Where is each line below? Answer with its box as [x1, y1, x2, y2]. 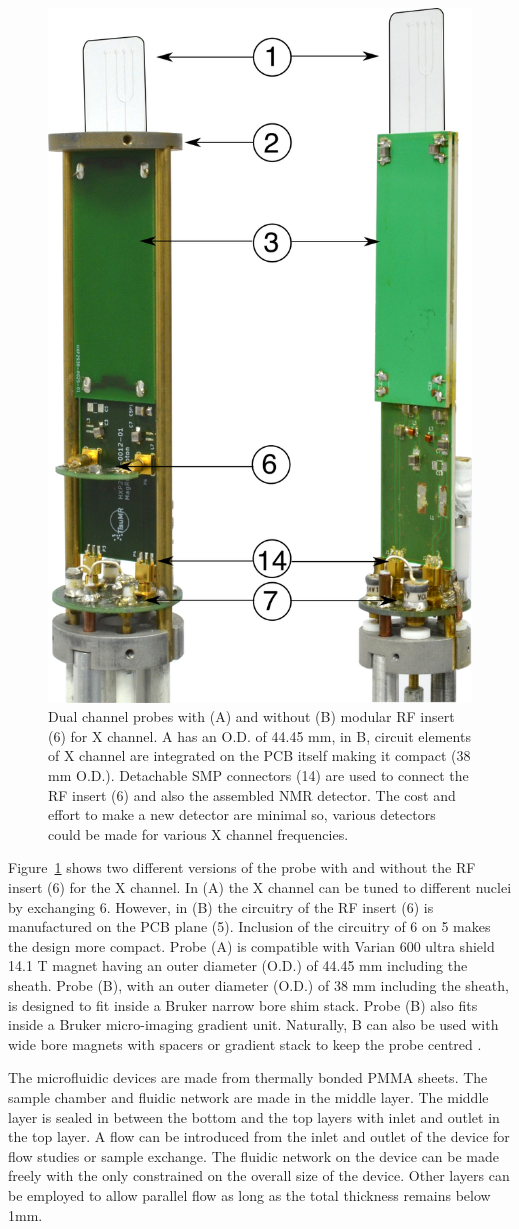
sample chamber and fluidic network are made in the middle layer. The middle [8, 1086, 489, 1107]
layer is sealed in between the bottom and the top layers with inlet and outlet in [8, 1106, 500, 1127]
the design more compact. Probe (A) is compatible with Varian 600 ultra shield [8, 935, 495, 956]
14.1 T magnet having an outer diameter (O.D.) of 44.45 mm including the [8, 955, 468, 976]
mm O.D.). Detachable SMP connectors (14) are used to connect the [48, 765, 469, 786]
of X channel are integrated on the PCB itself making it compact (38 [48, 745, 471, 766]
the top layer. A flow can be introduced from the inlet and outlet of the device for [8, 1126, 510, 1147]
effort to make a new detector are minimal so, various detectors [48, 804, 436, 825]
